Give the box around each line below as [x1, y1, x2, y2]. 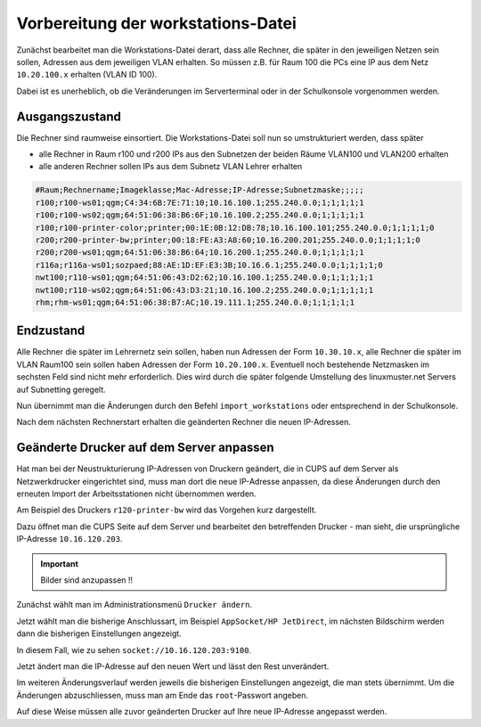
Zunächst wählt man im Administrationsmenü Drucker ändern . [16, 600, 253, 610]
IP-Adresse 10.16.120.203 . [16, 534, 123, 544]
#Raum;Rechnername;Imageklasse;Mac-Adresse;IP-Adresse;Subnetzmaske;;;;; [35, 185, 364, 195]
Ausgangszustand [16, 109, 122, 124]
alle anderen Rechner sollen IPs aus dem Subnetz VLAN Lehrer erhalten [38, 161, 303, 172]
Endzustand [16, 323, 86, 339]
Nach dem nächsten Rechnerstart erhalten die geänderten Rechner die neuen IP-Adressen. [16, 417, 352, 428]
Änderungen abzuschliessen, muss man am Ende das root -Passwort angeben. [16, 690, 309, 700]
